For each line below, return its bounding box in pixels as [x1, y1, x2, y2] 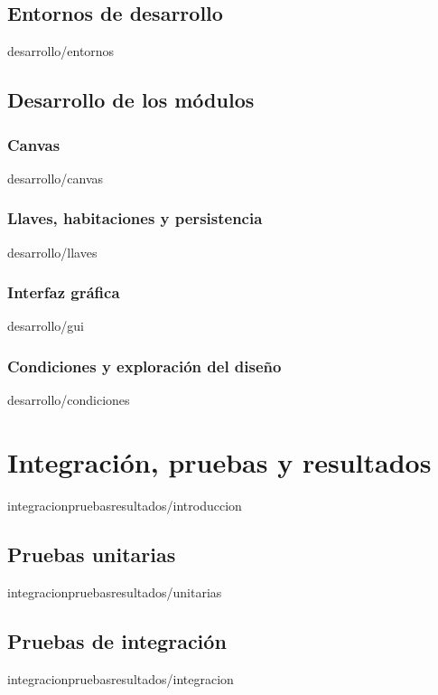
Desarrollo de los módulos [7, 86, 255, 114]
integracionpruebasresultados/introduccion [7, 495, 242, 514]
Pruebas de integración [7, 626, 227, 654]
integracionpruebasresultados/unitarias [7, 582, 222, 601]
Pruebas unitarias [7, 540, 176, 568]
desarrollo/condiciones [7, 390, 130, 409]
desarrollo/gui [7, 316, 84, 335]
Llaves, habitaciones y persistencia [7, 207, 263, 230]
